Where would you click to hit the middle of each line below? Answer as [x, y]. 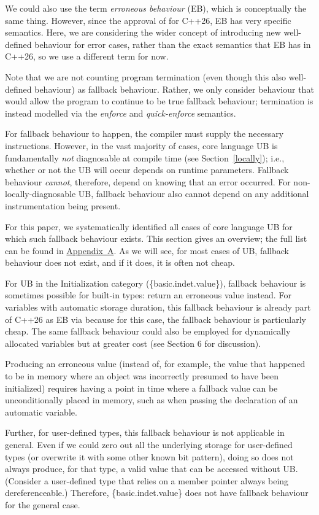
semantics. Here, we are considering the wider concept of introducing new [143, 32]
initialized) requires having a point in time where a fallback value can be [141, 388]
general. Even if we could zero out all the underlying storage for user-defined [149, 444]
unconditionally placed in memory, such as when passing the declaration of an [152, 400]
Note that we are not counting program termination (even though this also [146, 76]
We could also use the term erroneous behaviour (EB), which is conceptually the [156, 8]
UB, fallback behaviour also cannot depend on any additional [194, 194]
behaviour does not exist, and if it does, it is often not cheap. [120, 262]
